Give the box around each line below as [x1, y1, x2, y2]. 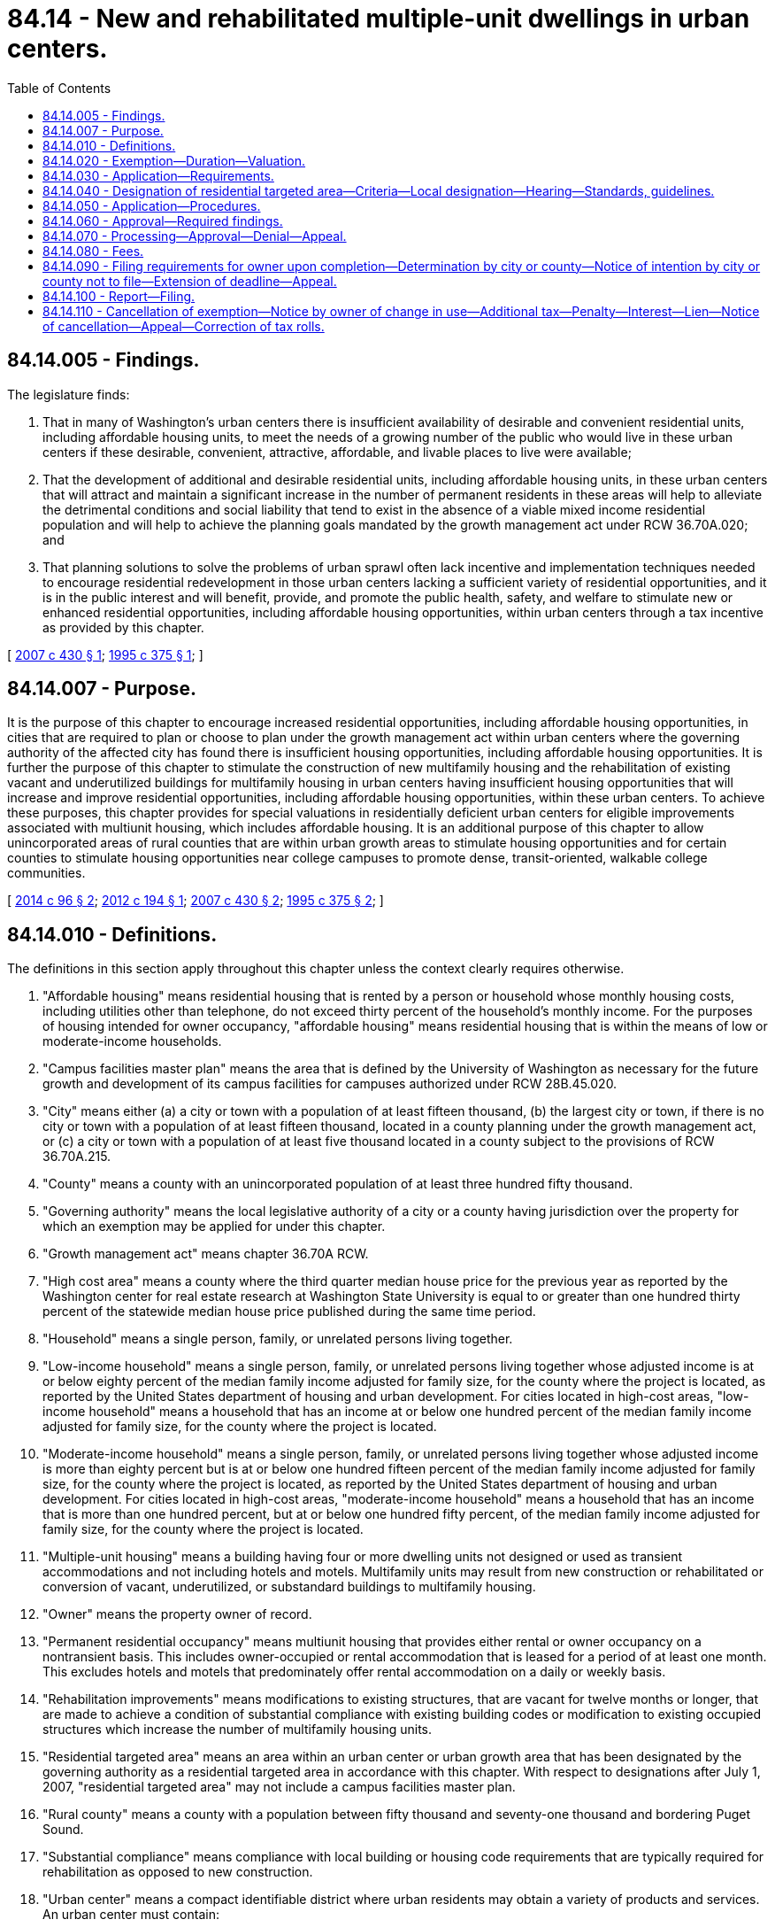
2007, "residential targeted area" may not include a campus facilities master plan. [42, 1779, 516, 1795]
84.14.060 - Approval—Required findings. [42, 213, 283, 228]
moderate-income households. [42, 1033, 222, 1049]
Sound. [42, 1822, 84, 1838]
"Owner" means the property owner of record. [42, 1606, 312, 1622]
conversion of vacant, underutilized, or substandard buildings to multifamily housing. [42, 1579, 536, 1595]
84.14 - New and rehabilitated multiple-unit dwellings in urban [7, 4, 750, 34]
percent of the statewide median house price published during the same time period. [42, 1304, 536, 1319]
